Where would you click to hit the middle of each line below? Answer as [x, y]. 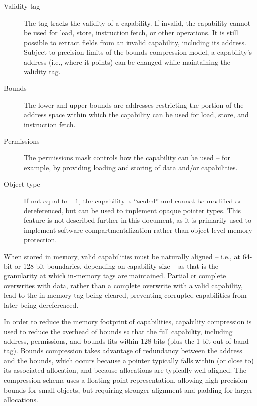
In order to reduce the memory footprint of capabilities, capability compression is [128, 321]
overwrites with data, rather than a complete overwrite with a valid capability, [123, 285]
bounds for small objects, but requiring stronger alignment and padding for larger [128, 389]
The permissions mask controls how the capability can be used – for [127, 158]
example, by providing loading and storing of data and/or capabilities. [131, 167]
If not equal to [46, 200]
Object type [22, 184]
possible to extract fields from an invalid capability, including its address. [135, 42]
